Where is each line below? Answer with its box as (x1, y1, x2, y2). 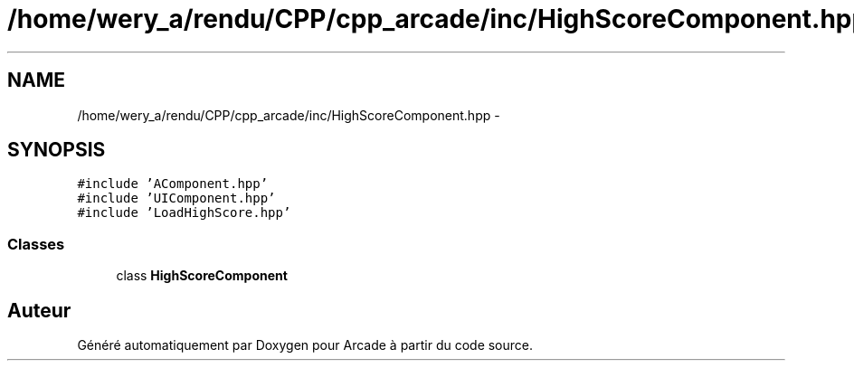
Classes (7, 234, 65, 253)
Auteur (7, 298, 71, 322)
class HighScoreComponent (116, 268, 288, 284)
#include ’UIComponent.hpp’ (77, 191, 276, 206)
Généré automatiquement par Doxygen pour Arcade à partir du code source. (77, 337, 534, 354)
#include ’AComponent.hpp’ (77, 176, 269, 192)
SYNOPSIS (7, 138, 106, 162)
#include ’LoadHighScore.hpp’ (77, 205, 291, 221)
